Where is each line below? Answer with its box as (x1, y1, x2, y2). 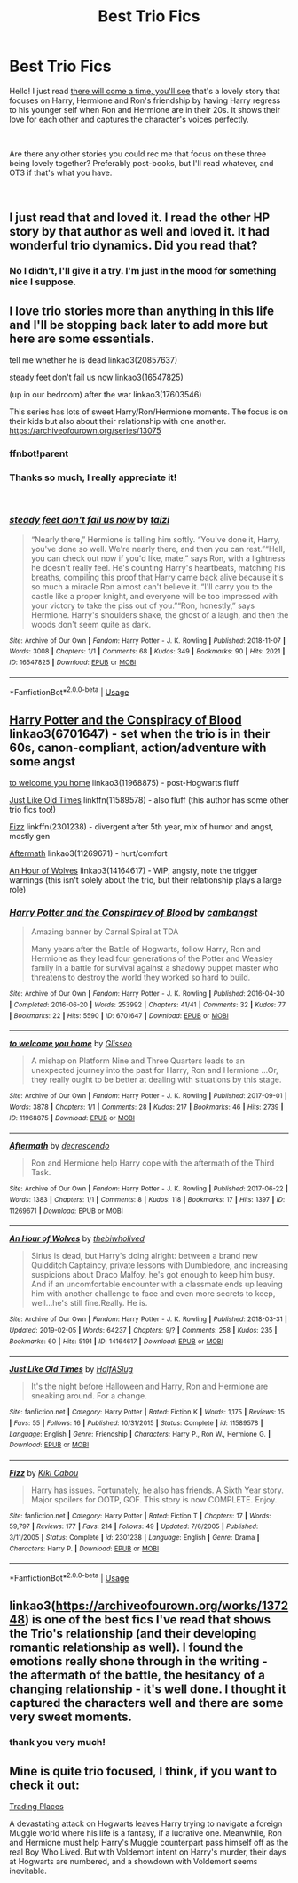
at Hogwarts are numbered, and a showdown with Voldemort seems (9, 1856, 258, 1867)
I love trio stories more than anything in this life (9, 303, 275, 318)
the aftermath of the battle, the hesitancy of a (9, 1668, 266, 1683)
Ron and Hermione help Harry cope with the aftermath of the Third (30, 1158, 275, 1168)
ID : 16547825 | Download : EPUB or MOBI (9, 658, 137, 667)
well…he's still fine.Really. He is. (30, 1298, 148, 1309)
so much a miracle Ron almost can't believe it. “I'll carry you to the (30, 581, 273, 592)
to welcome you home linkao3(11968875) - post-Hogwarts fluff (9, 778, 239, 789)
